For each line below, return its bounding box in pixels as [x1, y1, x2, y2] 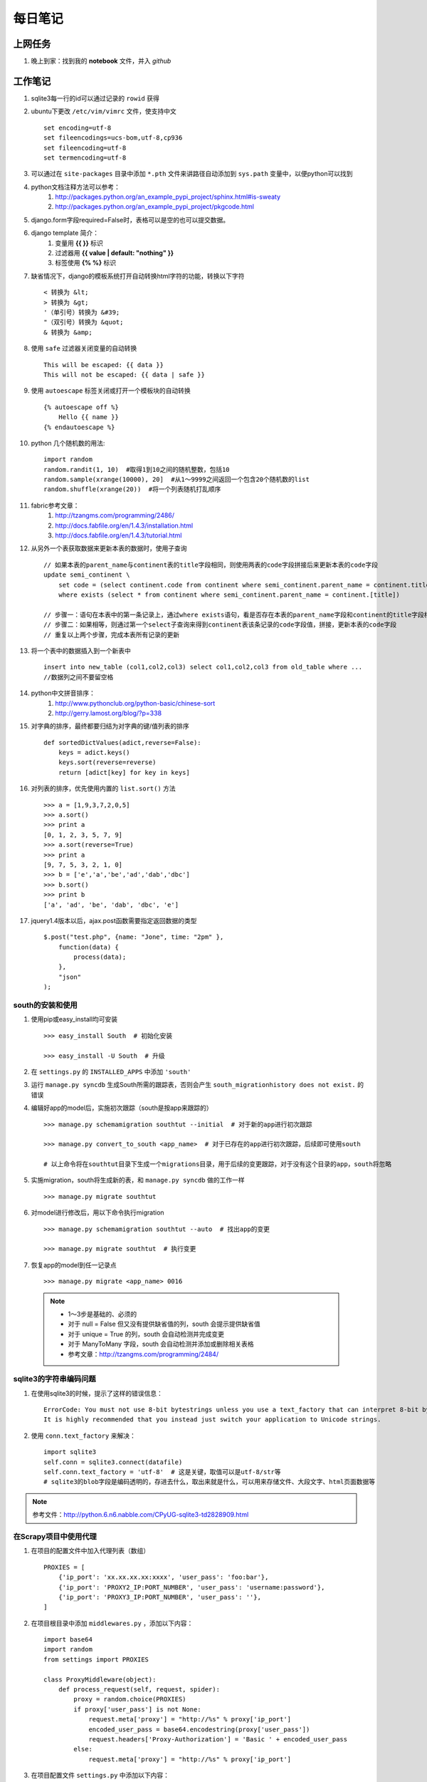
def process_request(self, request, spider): [58, 1686, 221, 1694]
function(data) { [58, 943, 119, 951]
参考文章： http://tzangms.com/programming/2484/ [68, 1349, 219, 1358]
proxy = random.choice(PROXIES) [73, 1695, 186, 1704]
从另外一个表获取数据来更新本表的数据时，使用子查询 [31, 544, 187, 552]
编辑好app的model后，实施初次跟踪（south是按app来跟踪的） [31, 1103, 213, 1112]
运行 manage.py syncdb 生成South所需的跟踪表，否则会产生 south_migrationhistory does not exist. [31, 1081, 356, 1089]
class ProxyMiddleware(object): [43, 1675, 157, 1684]
